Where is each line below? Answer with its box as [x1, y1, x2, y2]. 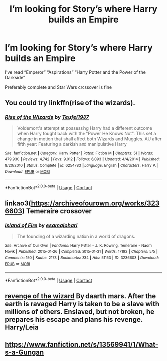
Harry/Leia [5, 323, 39, 332]
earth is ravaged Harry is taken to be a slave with [5, 300, 160, 308]
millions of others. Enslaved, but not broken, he [5, 308, 155, 316]
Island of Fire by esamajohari [5, 222, 78, 229]
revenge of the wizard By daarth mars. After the [5, 292, 156, 300]
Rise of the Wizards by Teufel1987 [5, 114, 89, 121]
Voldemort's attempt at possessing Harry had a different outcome [17, 125, 153, 131]
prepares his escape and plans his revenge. [5, 315, 143, 324]
